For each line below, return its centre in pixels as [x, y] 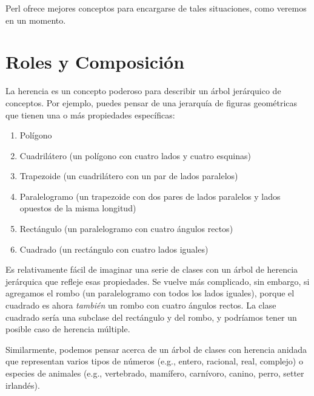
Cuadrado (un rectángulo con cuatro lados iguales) [114, 249]
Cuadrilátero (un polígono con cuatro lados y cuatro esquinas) [135, 155]
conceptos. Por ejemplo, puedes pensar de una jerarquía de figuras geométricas [152, 102]
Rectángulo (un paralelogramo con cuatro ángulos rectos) [126, 229]
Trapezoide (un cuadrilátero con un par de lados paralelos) [129, 176]
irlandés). [23, 385]
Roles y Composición [95, 62]
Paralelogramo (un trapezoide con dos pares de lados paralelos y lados [150, 196]
